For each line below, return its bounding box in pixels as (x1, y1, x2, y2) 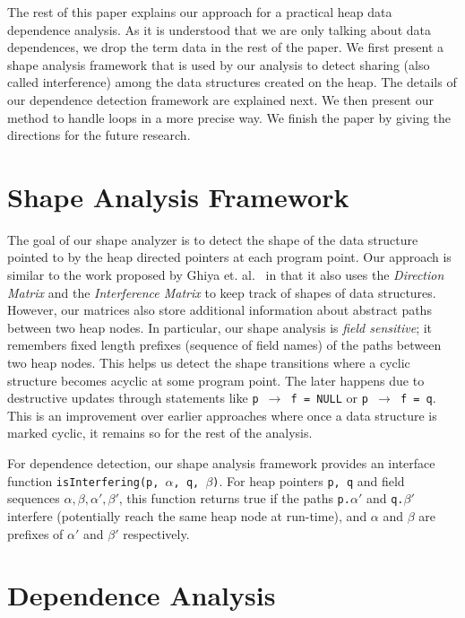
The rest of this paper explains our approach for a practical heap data (7, 3, 392, 21)
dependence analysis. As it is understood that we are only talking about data (7, 20, 431, 39)
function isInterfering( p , (7, 471, 159, 490)
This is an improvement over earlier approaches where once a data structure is (7, 405, 437, 424)
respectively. (123, 524, 190, 543)
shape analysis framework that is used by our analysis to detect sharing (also (7, 55, 430, 74)
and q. (366, 489, 404, 508)
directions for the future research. (7, 126, 191, 144)
